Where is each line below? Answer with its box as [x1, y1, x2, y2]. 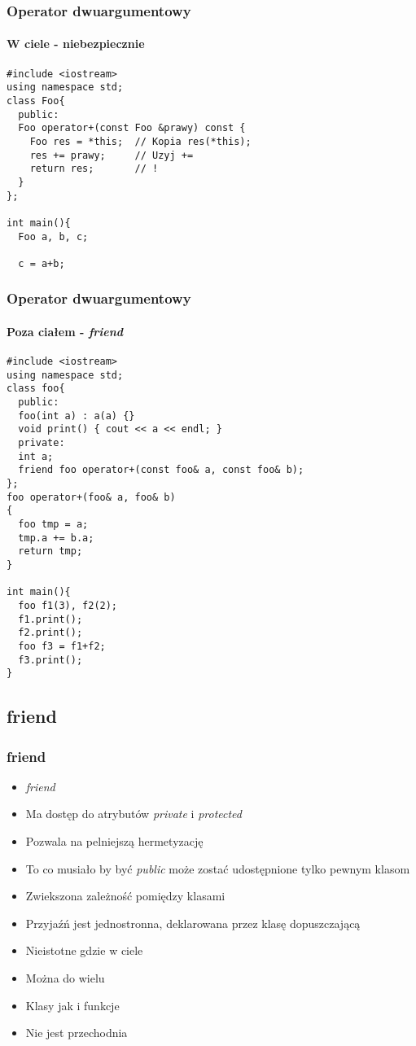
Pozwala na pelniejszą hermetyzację [25, 833, 204, 850]
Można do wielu [25, 969, 105, 987]
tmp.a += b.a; [18, 532, 94, 544]
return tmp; [18, 545, 83, 558]
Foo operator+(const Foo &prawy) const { [18, 122, 246, 134]
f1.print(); [18, 613, 83, 625]
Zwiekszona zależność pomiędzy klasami [25, 887, 226, 904]
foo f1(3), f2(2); [18, 599, 118, 611]
